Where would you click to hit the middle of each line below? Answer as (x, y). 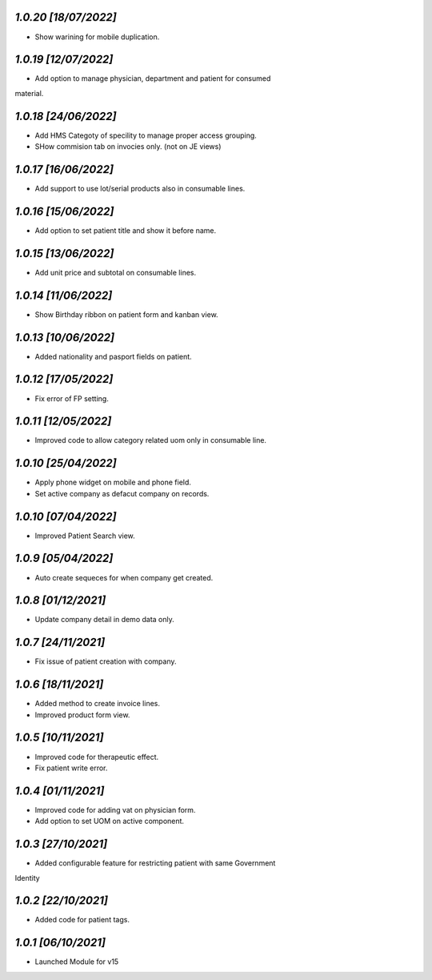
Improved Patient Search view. (85, 536)
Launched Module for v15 (77, 962)
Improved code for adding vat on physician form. (115, 809)
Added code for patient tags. (82, 920)
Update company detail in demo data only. (105, 620)
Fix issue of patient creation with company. (106, 661)
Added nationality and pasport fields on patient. (113, 356)
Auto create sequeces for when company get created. (124, 577)
